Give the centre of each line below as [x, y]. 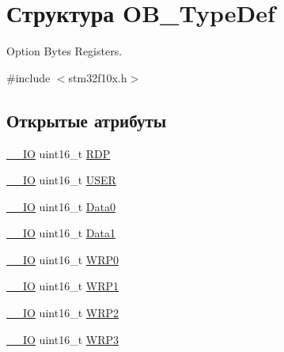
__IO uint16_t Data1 [61, 233]
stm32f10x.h [98, 77]
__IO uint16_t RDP [59, 153]
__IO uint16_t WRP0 [62, 259]
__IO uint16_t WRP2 [62, 313]
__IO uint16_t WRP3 [62, 339]
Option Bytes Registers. [64, 51]
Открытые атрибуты [87, 120]
